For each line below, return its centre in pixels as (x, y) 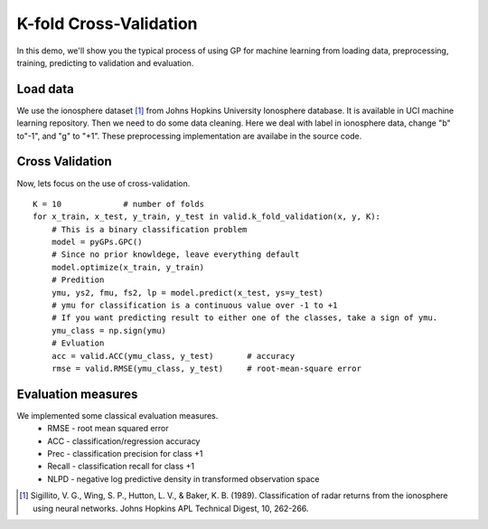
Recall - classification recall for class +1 (121, 467)
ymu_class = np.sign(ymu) (109, 331)
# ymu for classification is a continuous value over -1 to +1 (194, 306)
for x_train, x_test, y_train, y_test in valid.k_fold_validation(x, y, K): (207, 217)
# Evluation (78, 343)
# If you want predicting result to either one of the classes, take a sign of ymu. (244, 318)
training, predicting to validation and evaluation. (105, 62)
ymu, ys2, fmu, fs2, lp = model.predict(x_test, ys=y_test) (188, 293)
